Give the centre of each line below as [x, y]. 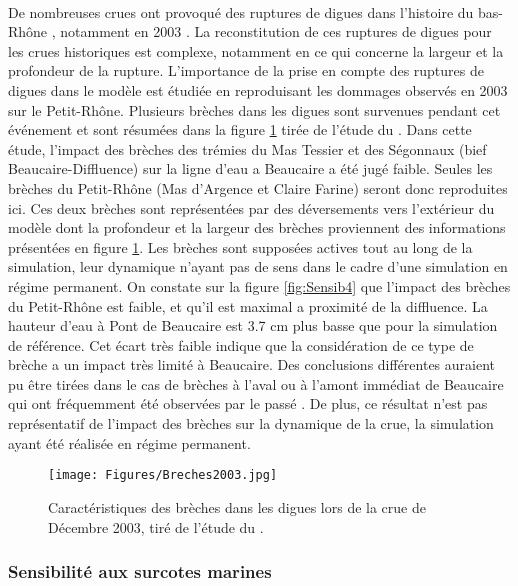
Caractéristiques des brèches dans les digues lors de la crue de [237, 506]
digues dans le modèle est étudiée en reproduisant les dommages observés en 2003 [258, 89]
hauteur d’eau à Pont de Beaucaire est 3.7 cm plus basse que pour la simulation [253, 325]
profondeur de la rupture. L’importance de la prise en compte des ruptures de [246, 70]
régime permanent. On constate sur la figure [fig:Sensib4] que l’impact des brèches [259, 285]
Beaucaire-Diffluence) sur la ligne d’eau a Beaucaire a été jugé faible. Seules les [250, 168]
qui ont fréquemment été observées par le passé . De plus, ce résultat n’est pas [248, 403]
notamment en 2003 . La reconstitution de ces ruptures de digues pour [276, 31]
